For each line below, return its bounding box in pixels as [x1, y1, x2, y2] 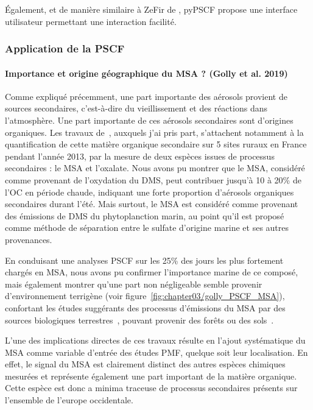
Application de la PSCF [5, 41, 125, 56]
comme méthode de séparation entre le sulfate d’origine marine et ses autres [5, 221, 289, 234]
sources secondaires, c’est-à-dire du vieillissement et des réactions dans [5, 102, 267, 115]
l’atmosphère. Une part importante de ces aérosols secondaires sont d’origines [5, 114, 294, 127]
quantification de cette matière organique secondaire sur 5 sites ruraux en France [5, 138, 307, 150]
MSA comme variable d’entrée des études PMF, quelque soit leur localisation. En [5, 345, 308, 358]
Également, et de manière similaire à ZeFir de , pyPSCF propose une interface [5, 3, 298, 15]
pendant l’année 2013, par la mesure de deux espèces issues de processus [5, 149, 275, 162]
